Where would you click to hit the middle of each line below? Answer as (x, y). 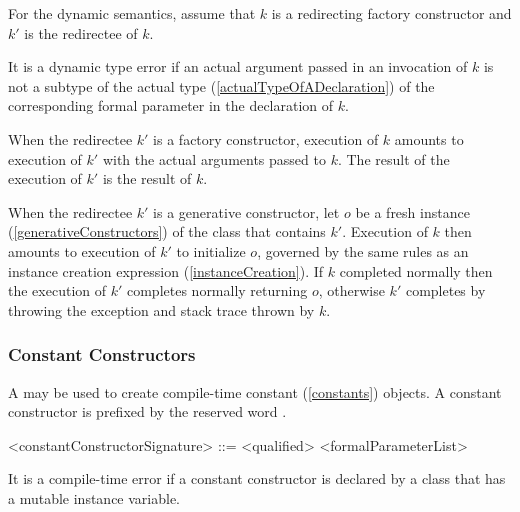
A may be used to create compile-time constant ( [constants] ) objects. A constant (255, 391)
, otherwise (351, 290)
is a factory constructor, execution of (266, 138)
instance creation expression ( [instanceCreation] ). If (166, 270)
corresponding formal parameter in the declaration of (171, 105)
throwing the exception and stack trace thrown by (161, 309)
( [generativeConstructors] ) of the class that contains (167, 231)
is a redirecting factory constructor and (391, 13)
